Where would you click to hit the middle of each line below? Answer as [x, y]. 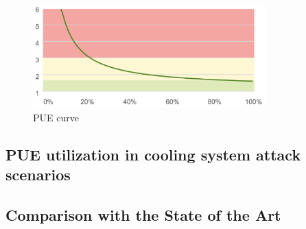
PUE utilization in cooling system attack [153, 154]
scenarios [38, 174]
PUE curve [56, 117]
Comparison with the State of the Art [143, 215]
